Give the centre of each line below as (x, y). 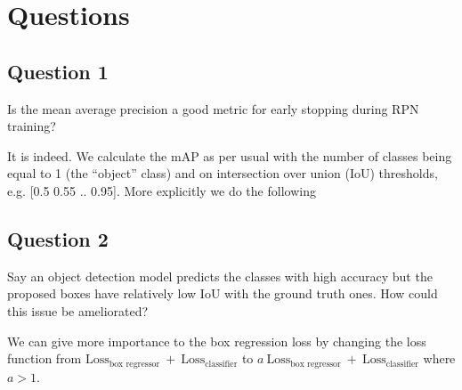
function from (45, 358)
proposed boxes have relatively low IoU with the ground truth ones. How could (223, 293)
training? (32, 126)
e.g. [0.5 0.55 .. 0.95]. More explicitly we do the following (162, 190)
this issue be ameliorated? (78, 310)
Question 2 (58, 238)
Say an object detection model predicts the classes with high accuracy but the (220, 276)
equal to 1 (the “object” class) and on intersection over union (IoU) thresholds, (223, 173)
